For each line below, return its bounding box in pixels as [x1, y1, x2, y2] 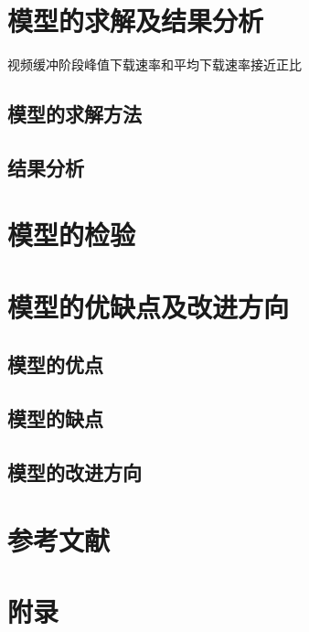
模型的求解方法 [7, 100, 142, 128]
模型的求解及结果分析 [7, 2, 264, 39]
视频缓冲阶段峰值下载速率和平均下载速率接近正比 [7, 55, 302, 74]
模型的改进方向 [7, 457, 142, 486]
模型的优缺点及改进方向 [7, 287, 290, 325]
